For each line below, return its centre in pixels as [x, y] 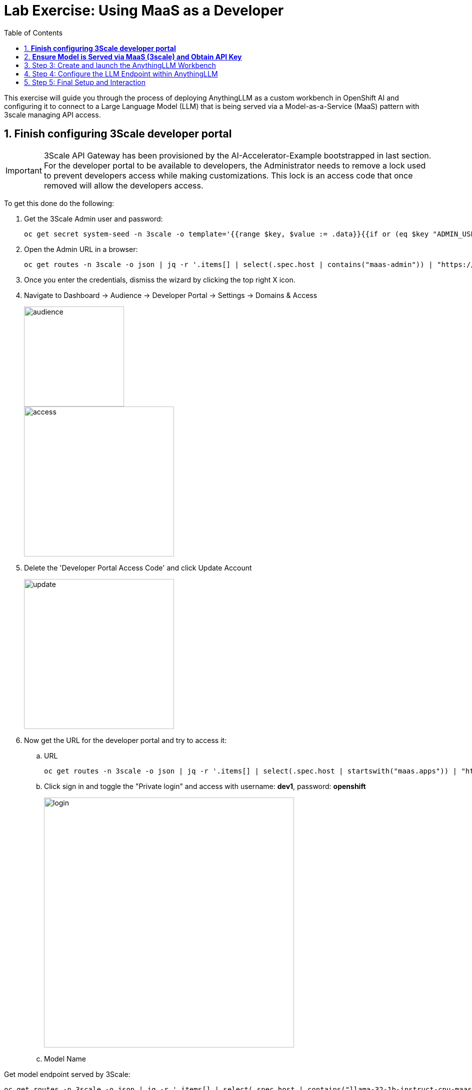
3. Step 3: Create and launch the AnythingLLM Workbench [120, 65]
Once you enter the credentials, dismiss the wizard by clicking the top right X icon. [160, 279]
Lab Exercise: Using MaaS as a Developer [144, 10]
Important [24, 170]
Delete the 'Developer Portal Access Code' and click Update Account [138, 567]
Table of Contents [33, 32]
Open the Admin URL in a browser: [81, 249]
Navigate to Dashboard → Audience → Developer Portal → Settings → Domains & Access [171, 295]
